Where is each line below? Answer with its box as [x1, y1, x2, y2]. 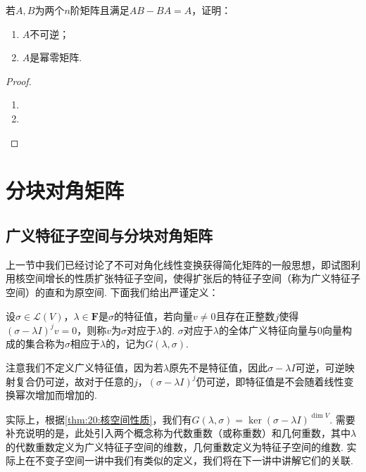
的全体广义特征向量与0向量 [218, 322, 342, 337]
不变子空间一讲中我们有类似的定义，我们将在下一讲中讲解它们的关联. [34, 453, 353, 468]
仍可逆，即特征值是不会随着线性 [196, 374, 344, 388]
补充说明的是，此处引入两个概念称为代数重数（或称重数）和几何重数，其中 [6, 426, 351, 440]
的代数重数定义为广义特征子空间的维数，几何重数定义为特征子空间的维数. [6, 439, 343, 454]
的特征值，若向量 [113, 308, 193, 323]
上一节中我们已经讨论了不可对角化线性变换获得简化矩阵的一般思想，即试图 [6, 257, 351, 272]
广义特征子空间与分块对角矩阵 [6, 224, 213, 245]
